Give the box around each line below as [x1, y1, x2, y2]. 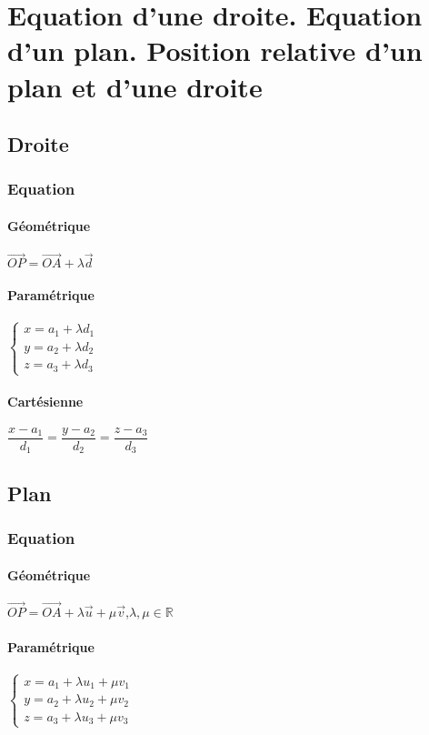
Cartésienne [7, 391, 84, 410]
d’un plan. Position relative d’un [7, 32, 423, 69]
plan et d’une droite [7, 67, 263, 105]
